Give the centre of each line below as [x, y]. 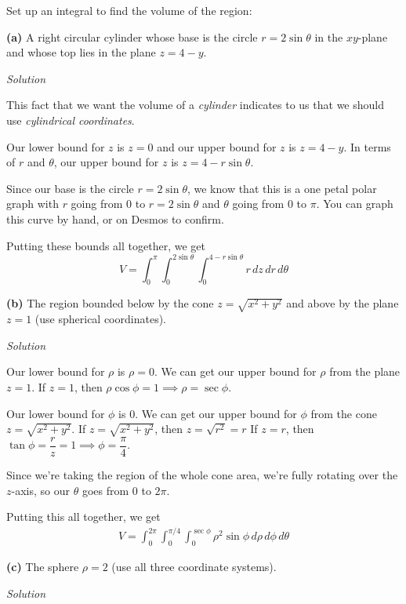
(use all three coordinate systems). [194, 567]
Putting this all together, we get [83, 517]
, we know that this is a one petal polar [282, 188]
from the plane [365, 371]
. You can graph [355, 204]
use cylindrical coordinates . [71, 120]
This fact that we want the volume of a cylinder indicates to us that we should [195, 105]
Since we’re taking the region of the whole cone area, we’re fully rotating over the [202, 474]
